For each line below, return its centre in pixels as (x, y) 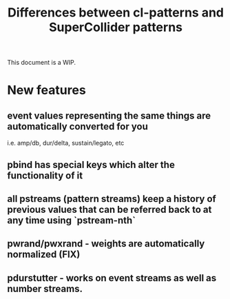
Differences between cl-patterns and (116, 13)
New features (46, 90)
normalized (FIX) (44, 255)
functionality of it (45, 175)
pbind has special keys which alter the (91, 164)
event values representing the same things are (109, 115)
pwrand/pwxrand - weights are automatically (106, 244)
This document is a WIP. (42, 63)
